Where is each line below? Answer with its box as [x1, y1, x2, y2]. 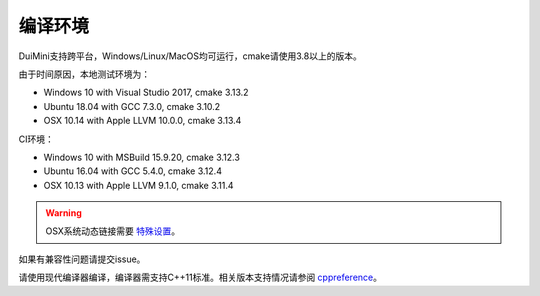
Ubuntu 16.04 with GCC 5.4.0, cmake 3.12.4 [43, 165, 222, 177]
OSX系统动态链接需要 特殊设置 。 [45, 225, 181, 237]
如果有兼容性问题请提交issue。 [18, 253, 146, 265]
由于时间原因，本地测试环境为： [18, 68, 150, 80]
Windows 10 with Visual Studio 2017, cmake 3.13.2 [43, 86, 249, 99]
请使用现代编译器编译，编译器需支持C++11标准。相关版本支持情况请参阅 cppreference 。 [18, 271, 382, 284]
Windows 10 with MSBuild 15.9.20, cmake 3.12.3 [43, 151, 240, 163]
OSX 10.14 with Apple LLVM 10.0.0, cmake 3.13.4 [43, 115, 242, 127]
